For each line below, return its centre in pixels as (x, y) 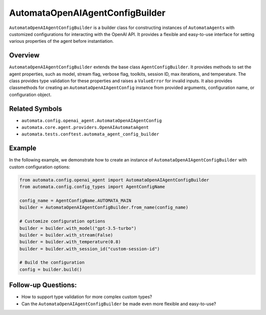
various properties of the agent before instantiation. (62, 41)
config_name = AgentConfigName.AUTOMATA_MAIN (75, 200)
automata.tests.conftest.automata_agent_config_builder (90, 134)
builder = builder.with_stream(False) (66, 235)
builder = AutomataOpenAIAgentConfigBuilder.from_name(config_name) (104, 207)
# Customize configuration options (62, 221)
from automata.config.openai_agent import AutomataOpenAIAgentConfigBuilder (114, 180)
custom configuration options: (40, 167)
